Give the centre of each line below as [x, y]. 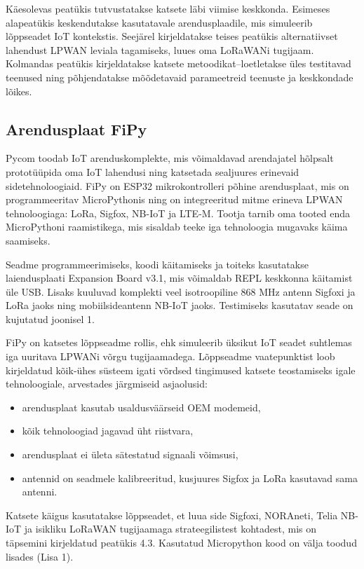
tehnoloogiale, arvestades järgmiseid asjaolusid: [107, 384]
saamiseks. [28, 240]
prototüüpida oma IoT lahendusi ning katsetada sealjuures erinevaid [153, 171]
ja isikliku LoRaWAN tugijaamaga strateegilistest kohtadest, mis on [170, 529]
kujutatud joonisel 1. [50, 318]
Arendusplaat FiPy [76, 129]
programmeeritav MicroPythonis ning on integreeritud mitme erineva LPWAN [174, 199]
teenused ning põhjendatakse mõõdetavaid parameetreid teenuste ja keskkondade [180, 77]
